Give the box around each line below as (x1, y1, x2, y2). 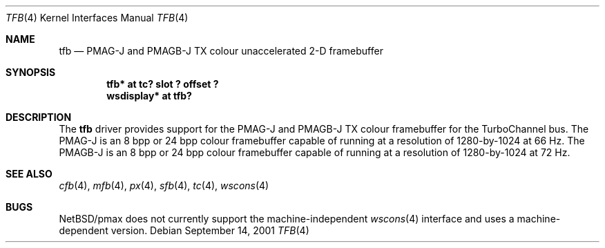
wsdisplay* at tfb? (106, 90, 192, 102)
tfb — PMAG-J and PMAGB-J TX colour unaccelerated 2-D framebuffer (59, 45, 383, 57)
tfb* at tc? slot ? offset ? (106, 78, 219, 90)
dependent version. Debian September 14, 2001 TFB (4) (59, 225, 309, 236)
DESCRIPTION (6, 111, 72, 123)
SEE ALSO (6, 168, 52, 180)
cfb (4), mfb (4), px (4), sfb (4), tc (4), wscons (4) (59, 180, 269, 191)
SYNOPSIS (6, 66, 56, 78)
